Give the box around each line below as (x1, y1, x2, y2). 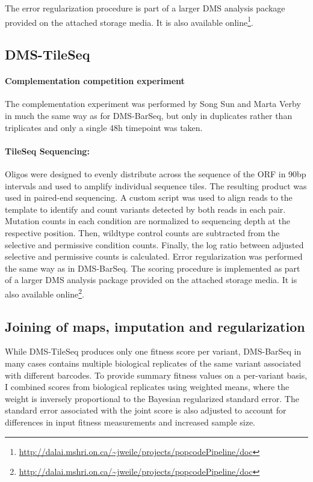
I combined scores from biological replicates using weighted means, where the (5, 380, 290, 393)
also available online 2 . (5, 285, 84, 300)
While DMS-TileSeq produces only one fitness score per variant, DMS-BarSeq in (5, 345, 302, 358)
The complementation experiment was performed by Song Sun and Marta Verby (5, 97, 301, 110)
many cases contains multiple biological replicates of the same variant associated (5, 356, 302, 369)
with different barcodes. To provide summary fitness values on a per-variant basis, (5, 368, 308, 381)
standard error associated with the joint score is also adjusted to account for (5, 404, 287, 416)
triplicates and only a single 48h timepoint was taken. (5, 121, 203, 133)
